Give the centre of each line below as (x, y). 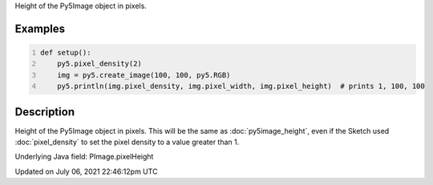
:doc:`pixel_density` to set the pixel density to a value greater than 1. (127, 142)
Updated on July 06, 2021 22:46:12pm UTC (86, 171)
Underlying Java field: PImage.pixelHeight (84, 157)
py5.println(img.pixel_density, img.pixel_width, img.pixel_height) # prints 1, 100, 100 (241, 86)
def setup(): (66, 52)
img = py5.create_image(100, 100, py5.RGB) (144, 75)
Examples (40, 28)
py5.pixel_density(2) (99, 64)
